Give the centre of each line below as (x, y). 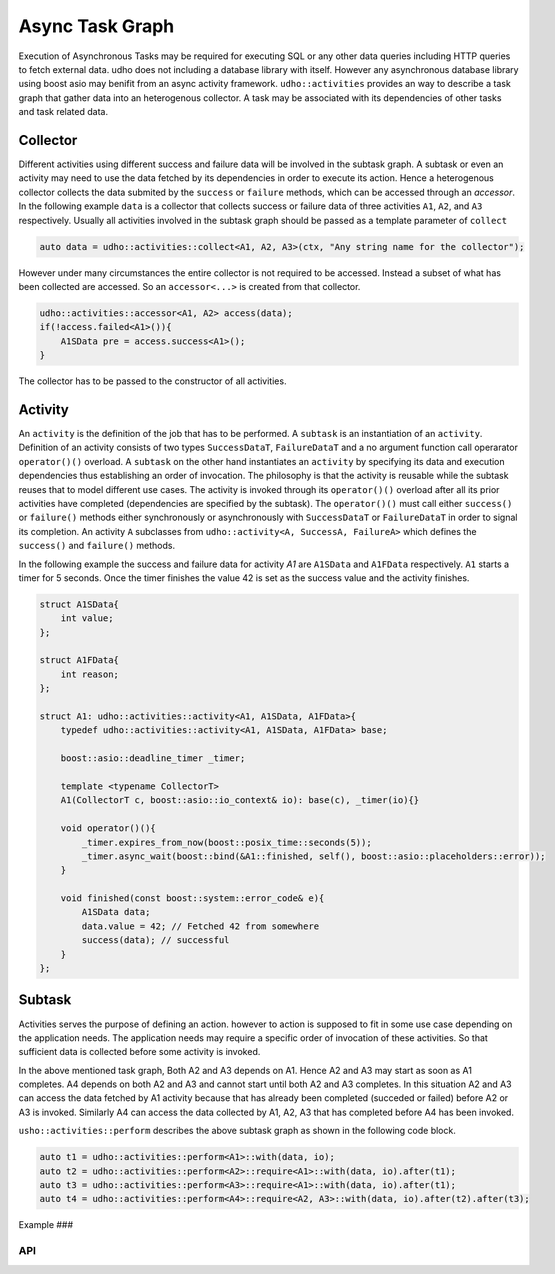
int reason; (90, 674)
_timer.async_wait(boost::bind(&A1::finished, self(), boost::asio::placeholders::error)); (313, 856)
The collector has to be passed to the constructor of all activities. (152, 381)
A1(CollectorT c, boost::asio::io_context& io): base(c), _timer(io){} (240, 800)
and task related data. (63, 112)
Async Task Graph (96, 26)
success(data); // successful (155, 940)
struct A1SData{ (79, 604)
